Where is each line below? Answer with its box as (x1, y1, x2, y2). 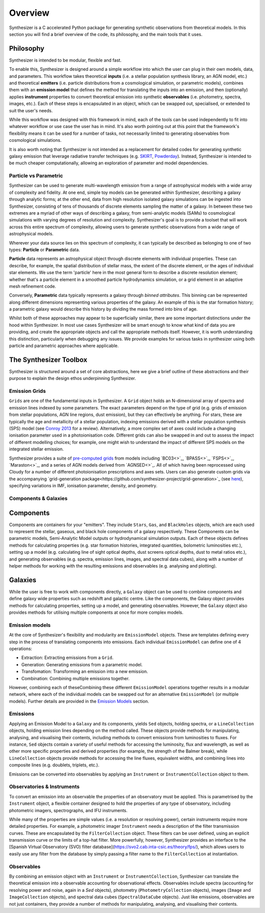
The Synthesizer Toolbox (9, 355, 88, 364)
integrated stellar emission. (9, 446, 64, 452)
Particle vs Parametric (9, 172, 63, 179)
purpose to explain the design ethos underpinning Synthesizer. (9, 376, 136, 381)
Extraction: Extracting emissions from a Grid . (21, 655, 114, 661)
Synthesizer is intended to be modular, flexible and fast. (9, 57, 122, 63)
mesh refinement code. (9, 283, 56, 289)
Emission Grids (9, 388, 46, 395)
